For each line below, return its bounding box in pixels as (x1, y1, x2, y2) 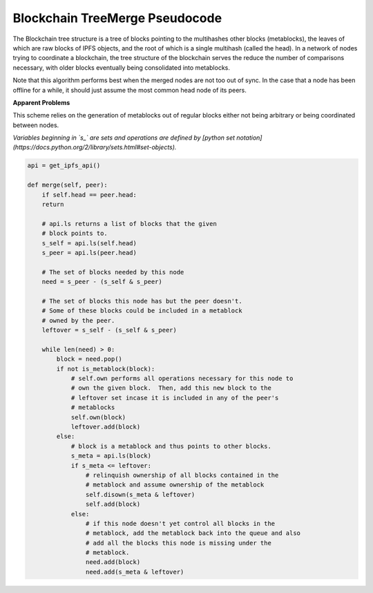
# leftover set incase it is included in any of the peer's (70, 394, 279, 402)
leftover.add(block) (70, 422, 141, 431)
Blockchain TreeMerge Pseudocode (12, 10, 222, 26)
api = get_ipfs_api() (27, 162, 101, 169)
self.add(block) (85, 500, 141, 508)
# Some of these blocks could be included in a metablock (41, 307, 242, 314)
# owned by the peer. (41, 317, 115, 324)
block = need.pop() (56, 355, 122, 363)
